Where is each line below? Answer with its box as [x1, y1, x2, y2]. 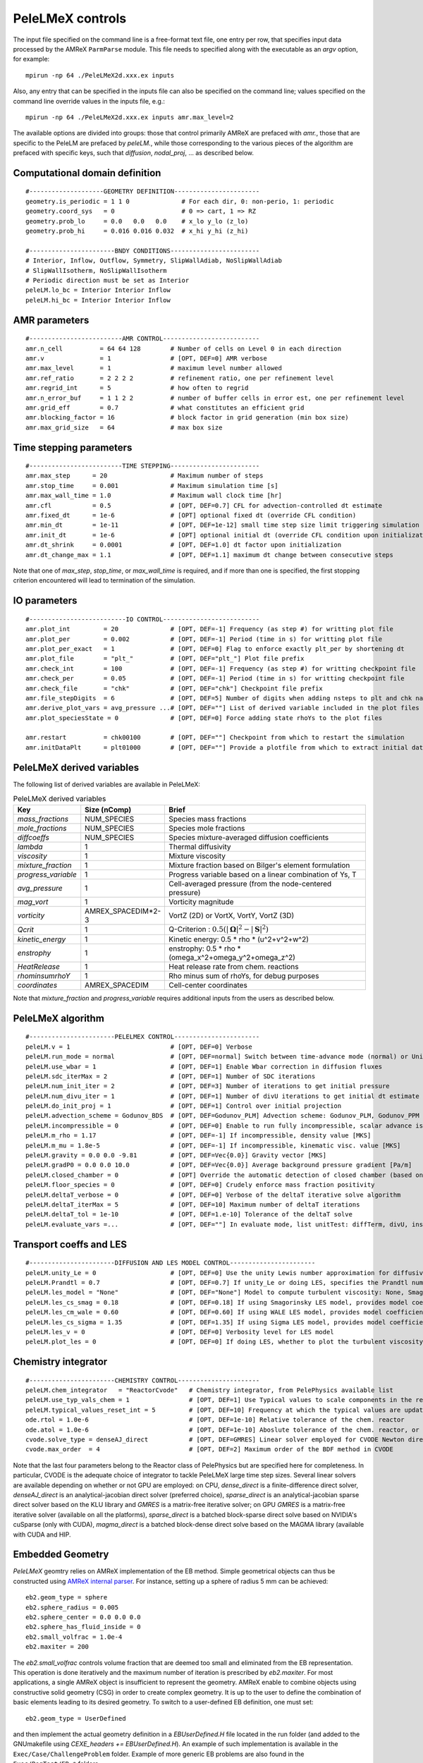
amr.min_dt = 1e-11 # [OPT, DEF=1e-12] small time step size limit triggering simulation [25, 521, 419, 529]
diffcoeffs [17, 832, 49, 842]
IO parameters [13, 594, 78, 606]
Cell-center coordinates [168, 980, 248, 990]
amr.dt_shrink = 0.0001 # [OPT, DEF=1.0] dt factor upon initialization [25, 541, 342, 549]
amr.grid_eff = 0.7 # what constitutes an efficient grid [25, 403, 305, 412]
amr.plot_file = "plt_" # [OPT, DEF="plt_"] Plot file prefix [25, 654, 305, 663]
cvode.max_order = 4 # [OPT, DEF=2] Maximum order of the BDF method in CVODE [25, 1446, 394, 1453]
